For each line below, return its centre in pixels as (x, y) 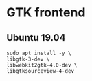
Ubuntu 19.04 (36, 38)
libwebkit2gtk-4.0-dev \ (42, 65)
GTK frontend (46, 13)
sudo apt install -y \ (39, 53)
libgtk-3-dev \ (28, 59)
